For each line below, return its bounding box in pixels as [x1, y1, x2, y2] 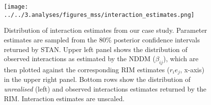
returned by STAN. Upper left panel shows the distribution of [4, 44, 188, 54]
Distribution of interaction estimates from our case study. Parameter [4, 25, 207, 35]
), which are [163, 53, 198, 64]
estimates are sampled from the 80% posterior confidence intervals [4, 34, 200, 44]
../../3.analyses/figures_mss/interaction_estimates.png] [4, 11, 195, 18]
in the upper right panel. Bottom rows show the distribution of [4, 74, 191, 84]
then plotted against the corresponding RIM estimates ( [4, 64, 170, 74]
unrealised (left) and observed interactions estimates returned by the [4, 83, 207, 93]
